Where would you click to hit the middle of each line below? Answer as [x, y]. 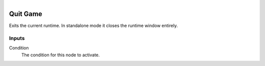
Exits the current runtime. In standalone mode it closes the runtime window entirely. [93, 26]
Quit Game [26, 14]
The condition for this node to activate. [61, 55]
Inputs [17, 38]
